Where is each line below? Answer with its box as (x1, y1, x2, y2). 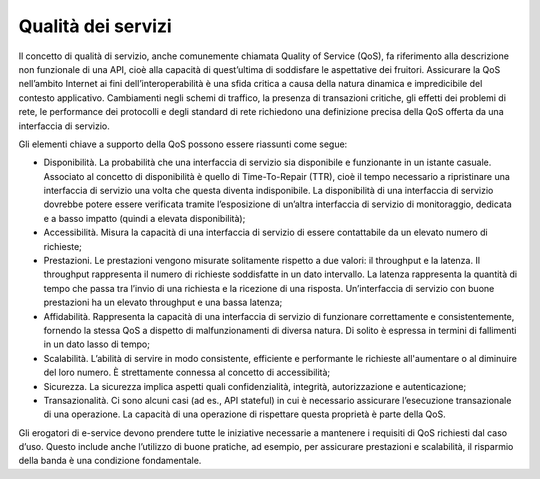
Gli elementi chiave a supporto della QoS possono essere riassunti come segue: (18, 138, 348, 150)
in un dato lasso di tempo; (43, 338, 150, 350)
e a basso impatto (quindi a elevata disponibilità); (43, 212, 246, 224)
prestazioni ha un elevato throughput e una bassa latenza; (43, 296, 283, 309)
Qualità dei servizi (18, 15, 172, 37)
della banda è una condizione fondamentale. (18, 455, 202, 467)
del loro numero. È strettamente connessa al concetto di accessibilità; (43, 366, 331, 379)
